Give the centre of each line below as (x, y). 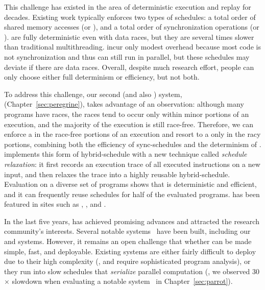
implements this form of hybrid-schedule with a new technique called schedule (126, 154)
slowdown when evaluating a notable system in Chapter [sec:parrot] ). (122, 281)
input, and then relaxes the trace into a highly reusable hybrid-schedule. (117, 174)
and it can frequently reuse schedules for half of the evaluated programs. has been (132, 194)
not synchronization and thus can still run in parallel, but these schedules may (127, 56)
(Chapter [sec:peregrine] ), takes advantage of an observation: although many (124, 104)
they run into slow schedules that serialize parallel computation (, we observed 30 (132, 271)
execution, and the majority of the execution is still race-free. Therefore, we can (129, 124)
